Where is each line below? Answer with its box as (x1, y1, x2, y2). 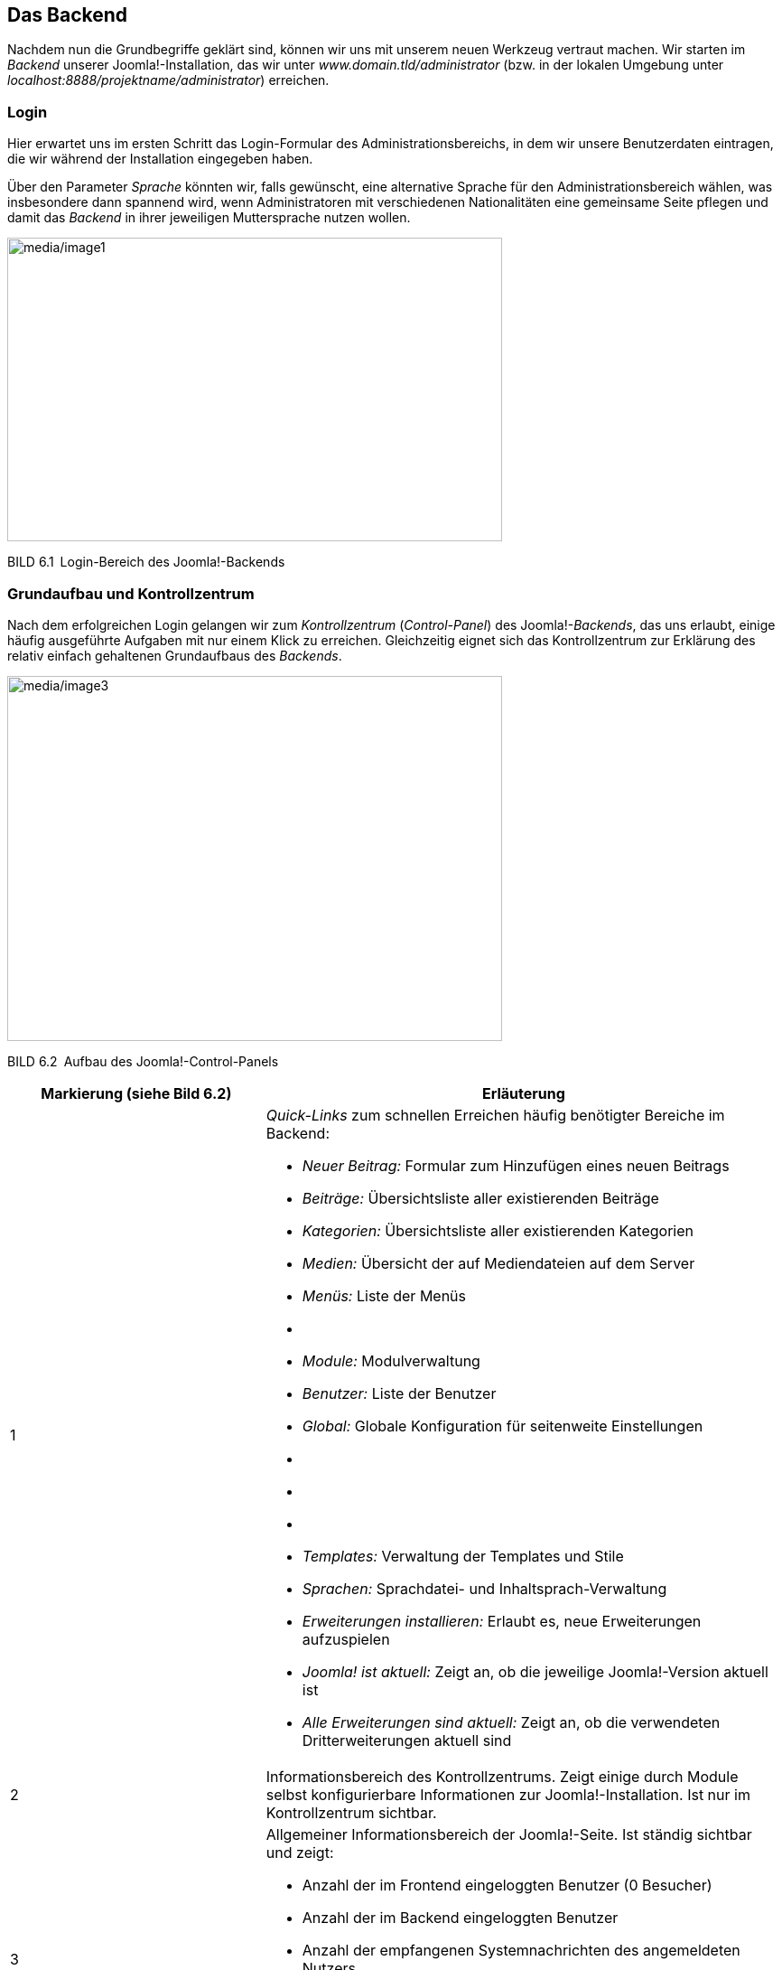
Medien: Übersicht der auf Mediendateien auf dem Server (302, 1253, 695, 1272)
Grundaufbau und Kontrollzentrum (7, 584, 255, 603)
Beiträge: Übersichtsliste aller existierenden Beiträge (302, 1188, 659, 1207)
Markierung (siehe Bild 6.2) (41, 1083, 232, 1102)
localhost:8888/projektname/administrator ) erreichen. (7, 72, 330, 89)
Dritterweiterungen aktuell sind (302, 1731, 512, 1750)
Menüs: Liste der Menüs (302, 1286, 467, 1305)
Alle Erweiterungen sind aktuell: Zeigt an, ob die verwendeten (302, 1712, 721, 1731)
